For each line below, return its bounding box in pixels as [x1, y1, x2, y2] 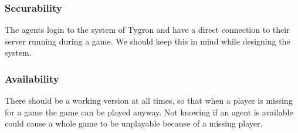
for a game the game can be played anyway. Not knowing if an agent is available [5, 105, 293, 118]
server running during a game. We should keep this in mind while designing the [5, 35, 290, 47]
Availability [5, 71, 59, 86]
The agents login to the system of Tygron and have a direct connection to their [5, 23, 290, 36]
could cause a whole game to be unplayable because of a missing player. [5, 117, 263, 129]
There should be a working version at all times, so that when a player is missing [5, 94, 293, 107]
